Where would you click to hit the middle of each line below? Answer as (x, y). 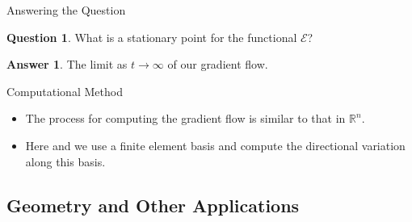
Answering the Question (66, 10)
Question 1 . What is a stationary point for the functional (152, 37)
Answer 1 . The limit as (67, 64)
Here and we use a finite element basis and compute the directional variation (215, 145)
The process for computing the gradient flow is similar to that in (185, 118)
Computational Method (65, 91)
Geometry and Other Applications (153, 205)
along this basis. (65, 161)
